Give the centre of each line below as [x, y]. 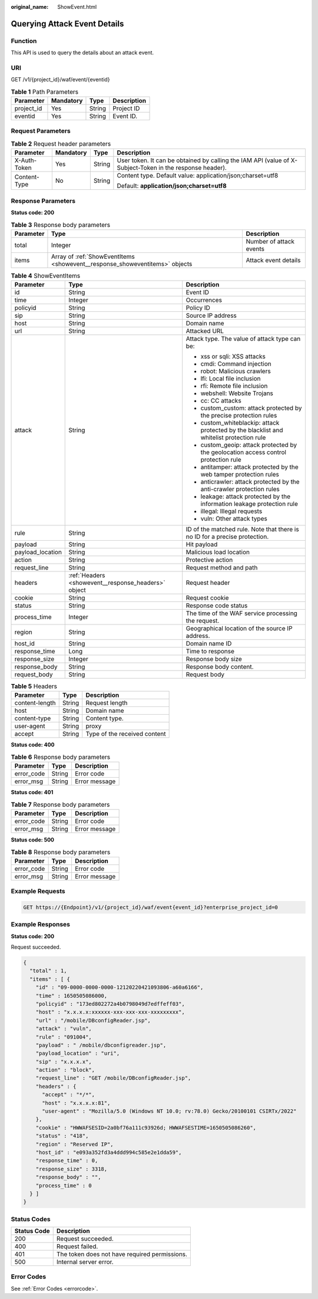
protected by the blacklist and [242, 430]
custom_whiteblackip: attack [240, 423]
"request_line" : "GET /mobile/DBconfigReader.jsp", [113, 1078]
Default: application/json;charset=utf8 [172, 186]
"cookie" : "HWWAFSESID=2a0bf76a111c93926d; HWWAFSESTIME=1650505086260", [146, 1127]
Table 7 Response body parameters [60, 804]
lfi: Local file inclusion [231, 379]
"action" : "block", [65, 1070]
